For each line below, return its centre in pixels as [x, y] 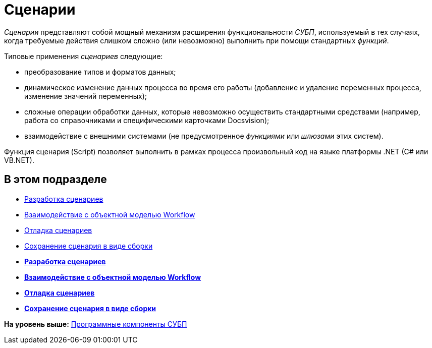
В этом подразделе [56, 180]
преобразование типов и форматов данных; [100, 72]
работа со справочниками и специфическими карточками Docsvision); [147, 120]
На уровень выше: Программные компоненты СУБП [96, 324]
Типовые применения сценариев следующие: [84, 56]
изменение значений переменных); [86, 96]
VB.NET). [19, 160]
